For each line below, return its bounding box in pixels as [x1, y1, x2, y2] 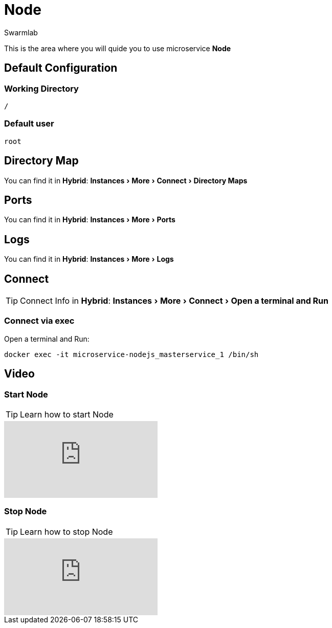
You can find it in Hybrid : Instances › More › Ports [4, 215, 175, 224]
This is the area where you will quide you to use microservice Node [4, 44, 231, 53]
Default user [4, 118, 54, 129]
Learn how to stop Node [20, 526, 113, 537]
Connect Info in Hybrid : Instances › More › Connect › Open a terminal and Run [20, 296, 329, 306]
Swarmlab [4, 28, 38, 37]
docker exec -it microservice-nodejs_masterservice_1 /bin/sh [4, 350, 259, 359]
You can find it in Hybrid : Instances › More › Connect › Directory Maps [4, 176, 248, 185]
